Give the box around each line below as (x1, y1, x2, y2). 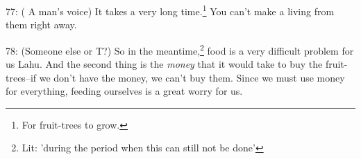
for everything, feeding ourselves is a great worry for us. (6, 84, 243, 98)
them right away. (6, 17, 77, 32)
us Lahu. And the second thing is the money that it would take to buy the (6, 57, 323, 71)
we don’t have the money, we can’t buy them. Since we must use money (39, 70, 345, 84)
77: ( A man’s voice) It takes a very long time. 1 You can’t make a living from (6, 2, 335, 18)
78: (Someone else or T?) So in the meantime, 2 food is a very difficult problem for (6, 41, 354, 57)
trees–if (6, 70, 37, 84)
